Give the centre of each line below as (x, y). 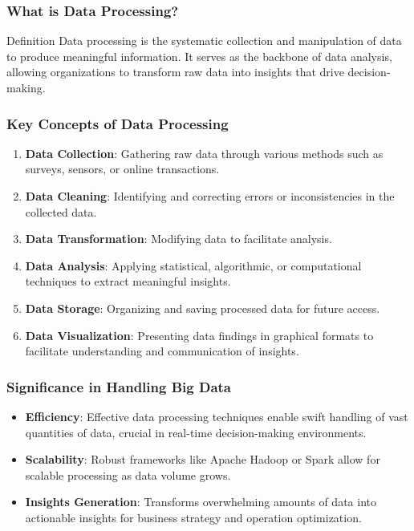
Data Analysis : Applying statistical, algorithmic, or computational (193, 265)
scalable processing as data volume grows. (128, 474)
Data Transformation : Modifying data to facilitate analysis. (179, 239)
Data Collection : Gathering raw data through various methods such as (204, 153)
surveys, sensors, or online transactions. (122, 169)
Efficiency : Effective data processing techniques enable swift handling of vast (217, 416)
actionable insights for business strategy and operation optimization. (193, 517)
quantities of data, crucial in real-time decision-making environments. (196, 432)
